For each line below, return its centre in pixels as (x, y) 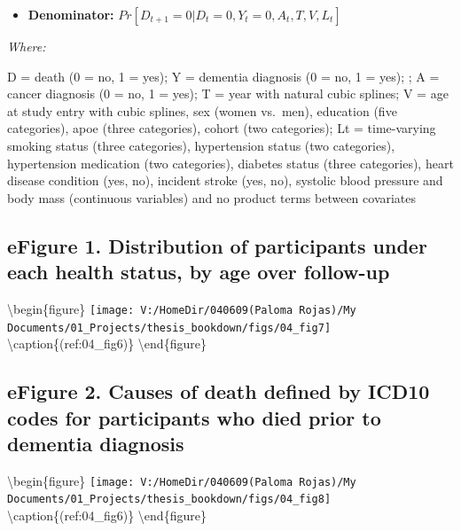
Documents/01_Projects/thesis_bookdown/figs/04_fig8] (169, 500)
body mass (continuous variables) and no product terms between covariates (212, 197)
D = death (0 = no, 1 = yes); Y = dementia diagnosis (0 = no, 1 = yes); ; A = (223, 76)
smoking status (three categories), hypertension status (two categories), (201, 145)
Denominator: (71, 14)
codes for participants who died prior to (194, 417)
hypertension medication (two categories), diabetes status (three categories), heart (230, 163)
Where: (27, 46)
